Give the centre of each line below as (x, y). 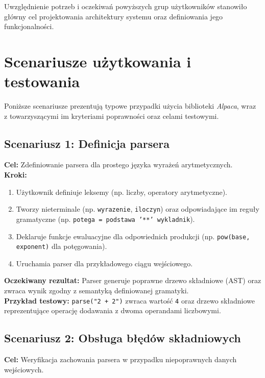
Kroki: (16, 175)
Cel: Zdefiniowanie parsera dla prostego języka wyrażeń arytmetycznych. (118, 165)
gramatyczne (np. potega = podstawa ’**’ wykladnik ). (105, 219)
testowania (42, 81)
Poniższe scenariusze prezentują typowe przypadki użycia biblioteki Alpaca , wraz (130, 106)
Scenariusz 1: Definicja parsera (87, 143)
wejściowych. (24, 369)
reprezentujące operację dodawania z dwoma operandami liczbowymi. (113, 310)
